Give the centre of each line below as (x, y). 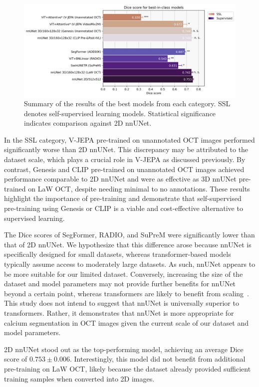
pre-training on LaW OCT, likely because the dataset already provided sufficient (128, 368)
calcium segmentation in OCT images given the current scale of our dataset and (126, 322)
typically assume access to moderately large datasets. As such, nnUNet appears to (130, 264)
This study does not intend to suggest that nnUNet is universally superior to (122, 303)
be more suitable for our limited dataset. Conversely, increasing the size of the (124, 274)
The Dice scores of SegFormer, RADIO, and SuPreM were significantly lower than (129, 235)
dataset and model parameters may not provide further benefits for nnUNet (120, 284)
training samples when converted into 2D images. (79, 378)
